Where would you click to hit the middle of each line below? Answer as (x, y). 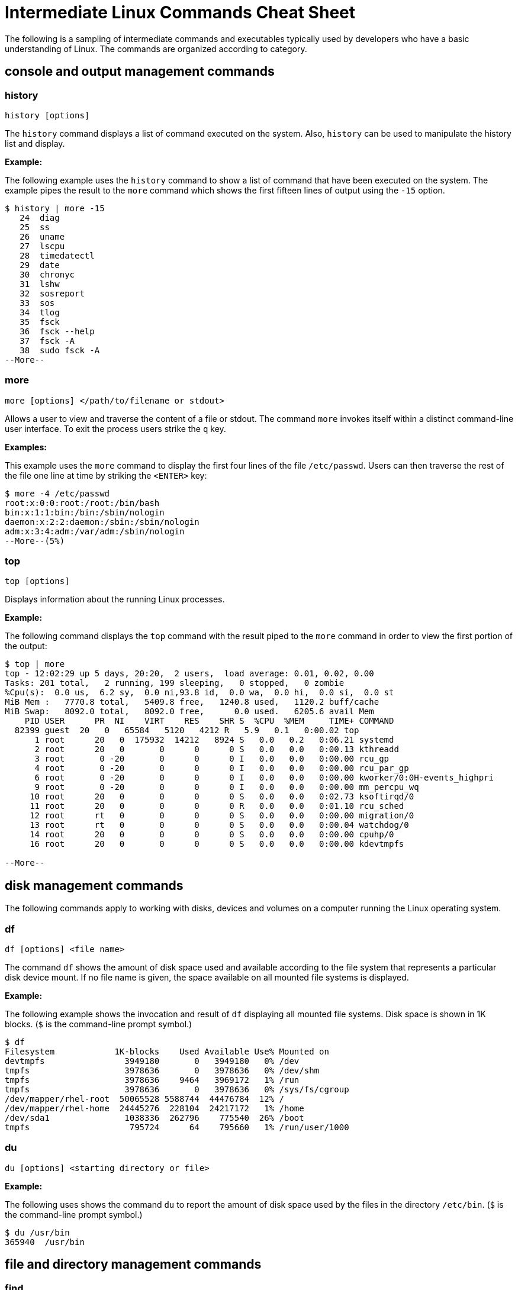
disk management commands (94, 885)
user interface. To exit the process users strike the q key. (115, 428)
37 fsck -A (47, 341)
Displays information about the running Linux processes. (115, 599)
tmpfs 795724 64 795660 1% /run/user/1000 (177, 1128)
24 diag (40, 217)
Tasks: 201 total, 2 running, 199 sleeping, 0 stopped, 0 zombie (175, 683)
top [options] (37, 581)
